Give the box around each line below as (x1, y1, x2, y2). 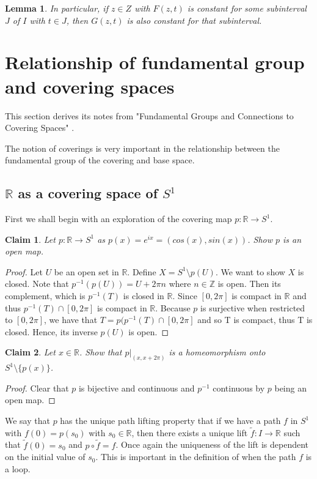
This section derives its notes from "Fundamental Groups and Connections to (5, 109, 294, 122)
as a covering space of (18, 184, 158, 202)
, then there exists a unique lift (131, 426, 248, 439)
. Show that (79, 346, 122, 358)
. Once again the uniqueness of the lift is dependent (115, 438, 309, 451)
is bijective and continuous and (78, 381, 195, 394)
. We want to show (215, 265, 285, 278)
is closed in (123, 289, 164, 302)
